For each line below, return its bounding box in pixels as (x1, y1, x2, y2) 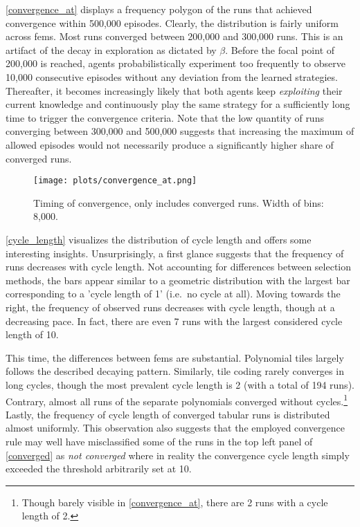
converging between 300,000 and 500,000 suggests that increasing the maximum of (6, 124, 354, 138)
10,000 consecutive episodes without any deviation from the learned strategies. (6, 69, 338, 84)
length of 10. (6, 327, 59, 342)
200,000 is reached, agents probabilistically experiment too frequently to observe (6, 56, 345, 71)
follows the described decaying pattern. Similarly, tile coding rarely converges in (6, 364, 344, 378)
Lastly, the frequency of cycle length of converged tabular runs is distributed (6, 407, 330, 421)
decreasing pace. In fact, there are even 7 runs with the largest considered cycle (6, 313, 343, 328)
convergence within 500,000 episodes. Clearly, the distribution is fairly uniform (6, 15, 339, 30)
